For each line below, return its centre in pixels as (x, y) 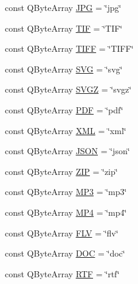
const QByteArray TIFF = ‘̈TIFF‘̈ (69, 48)
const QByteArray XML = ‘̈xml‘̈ (66, 130)
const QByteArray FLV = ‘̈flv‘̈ (62, 233)
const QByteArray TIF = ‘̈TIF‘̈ (64, 28)
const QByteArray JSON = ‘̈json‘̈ (67, 151)
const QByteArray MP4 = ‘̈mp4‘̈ (66, 212)
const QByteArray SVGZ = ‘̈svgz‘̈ (68, 89)
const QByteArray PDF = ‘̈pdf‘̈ (64, 109)
